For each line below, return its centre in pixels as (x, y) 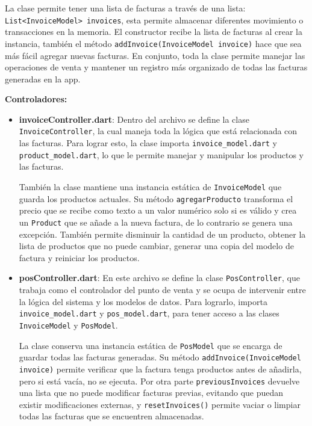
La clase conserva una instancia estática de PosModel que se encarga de (151, 345)
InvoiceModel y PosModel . (68, 325)
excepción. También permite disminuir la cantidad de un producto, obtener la (162, 234)
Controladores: (36, 99)
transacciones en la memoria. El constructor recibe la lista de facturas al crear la (154, 32)
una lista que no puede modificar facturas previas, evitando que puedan (151, 393)
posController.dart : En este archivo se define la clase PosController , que (159, 278)
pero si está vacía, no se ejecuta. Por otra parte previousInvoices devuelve (159, 381)
